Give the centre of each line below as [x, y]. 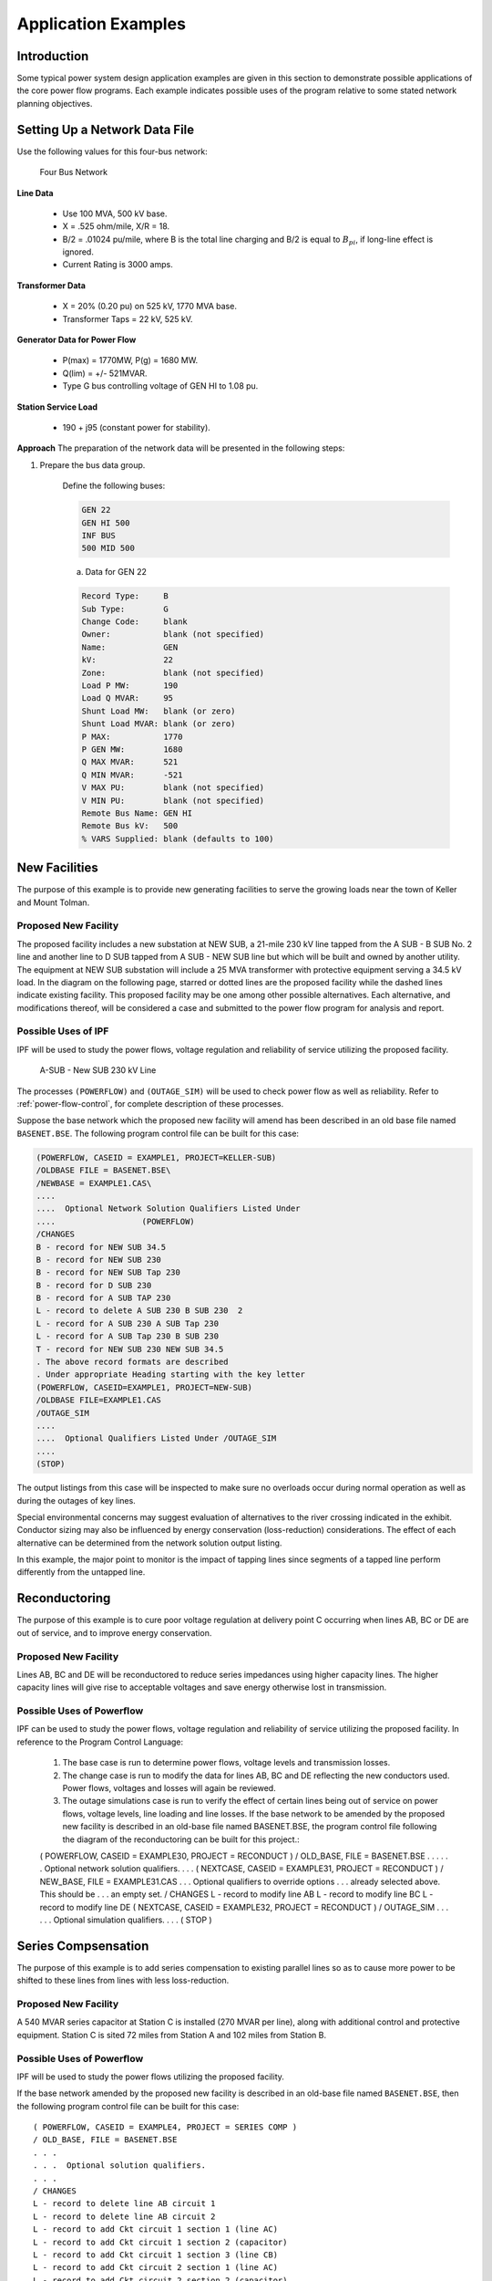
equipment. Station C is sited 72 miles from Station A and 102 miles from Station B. [172, 2035]
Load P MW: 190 [130, 686]
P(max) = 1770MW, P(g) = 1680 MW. [130, 360]
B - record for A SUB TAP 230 [103, 1298]
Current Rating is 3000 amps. [118, 265]
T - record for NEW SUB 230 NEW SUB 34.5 [130, 1349]
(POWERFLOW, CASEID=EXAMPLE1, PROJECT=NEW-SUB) [144, 1387]
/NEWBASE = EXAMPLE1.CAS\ [94, 1183]
